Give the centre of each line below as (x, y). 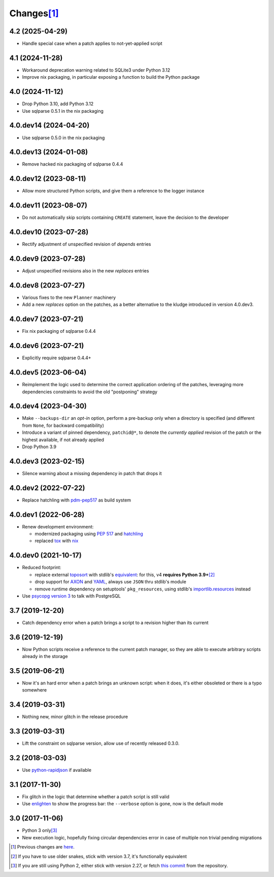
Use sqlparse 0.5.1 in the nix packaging (63, 111)
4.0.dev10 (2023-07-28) (49, 232)
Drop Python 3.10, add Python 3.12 (58, 104)
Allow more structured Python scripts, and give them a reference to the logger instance (113, 191)
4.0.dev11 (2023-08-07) (48, 206)
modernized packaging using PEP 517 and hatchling (89, 534)
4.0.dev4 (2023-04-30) (48, 406)
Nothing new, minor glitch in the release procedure (75, 717)
